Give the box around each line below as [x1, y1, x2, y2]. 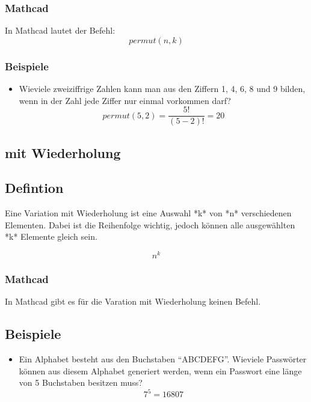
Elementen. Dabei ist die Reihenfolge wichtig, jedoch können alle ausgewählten [5, 218, 295, 231]
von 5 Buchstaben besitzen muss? [19, 376, 143, 389]
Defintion [5, 178, 64, 197]
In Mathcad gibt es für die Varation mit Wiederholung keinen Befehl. [5, 295, 261, 308]
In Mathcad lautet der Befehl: [5, 24, 115, 37]
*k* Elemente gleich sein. [5, 230, 97, 243]
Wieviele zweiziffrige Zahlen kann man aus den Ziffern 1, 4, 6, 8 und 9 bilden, [19, 82, 306, 95]
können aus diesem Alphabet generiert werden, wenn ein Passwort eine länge [19, 364, 302, 377]
